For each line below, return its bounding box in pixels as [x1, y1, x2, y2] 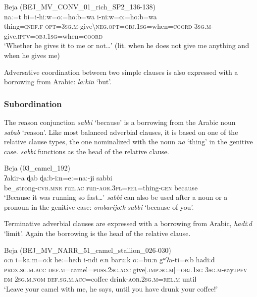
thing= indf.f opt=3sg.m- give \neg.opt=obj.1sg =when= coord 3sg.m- [4, 21, 213, 31]
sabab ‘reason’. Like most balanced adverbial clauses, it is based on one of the [4, 126, 238, 137]
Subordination [4, 97, 62, 110]
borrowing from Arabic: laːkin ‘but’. [4, 76, 112, 87]
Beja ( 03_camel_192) [4, 163, 70, 173]
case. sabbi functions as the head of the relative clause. [4, 146, 169, 156]
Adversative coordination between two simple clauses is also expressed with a [4, 66, 238, 77]
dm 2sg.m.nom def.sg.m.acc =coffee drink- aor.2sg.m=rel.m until [4, 274, 197, 284]
